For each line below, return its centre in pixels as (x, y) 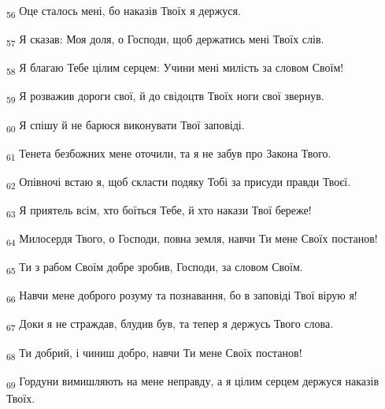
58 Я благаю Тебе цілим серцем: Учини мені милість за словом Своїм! (175, 69)
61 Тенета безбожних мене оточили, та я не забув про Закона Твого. (169, 154)
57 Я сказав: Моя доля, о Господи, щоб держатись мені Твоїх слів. (165, 40)
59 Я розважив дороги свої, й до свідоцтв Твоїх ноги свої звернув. (165, 97)
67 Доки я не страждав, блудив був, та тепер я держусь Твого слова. (170, 325)
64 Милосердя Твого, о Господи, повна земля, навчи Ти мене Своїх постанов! (192, 239)
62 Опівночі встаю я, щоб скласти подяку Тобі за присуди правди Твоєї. (179, 182)
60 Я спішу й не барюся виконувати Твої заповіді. (126, 125)
